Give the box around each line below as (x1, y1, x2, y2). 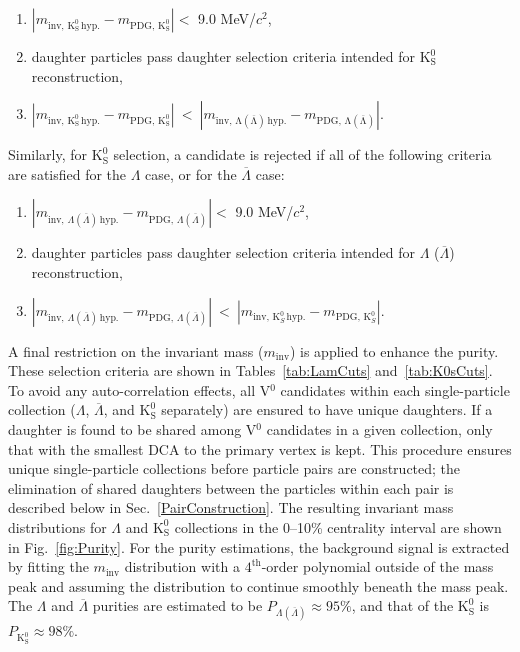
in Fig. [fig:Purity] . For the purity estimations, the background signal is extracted (8, 536, 510, 557)
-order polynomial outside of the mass (261, 556, 494, 577)
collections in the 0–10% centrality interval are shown (174, 516, 502, 537)
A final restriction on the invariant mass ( (8, 340, 264, 361)
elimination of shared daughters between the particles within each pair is (8, 477, 454, 498)
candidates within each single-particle (280, 379, 510, 400)
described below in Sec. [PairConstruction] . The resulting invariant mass (8, 497, 454, 518)
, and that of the (351, 595, 454, 616)
